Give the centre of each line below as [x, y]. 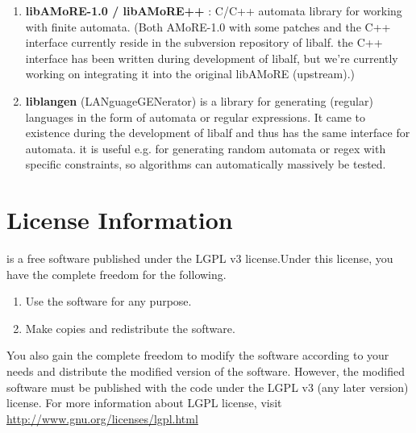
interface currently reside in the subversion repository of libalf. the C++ [204, 42]
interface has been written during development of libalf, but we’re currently [212, 58]
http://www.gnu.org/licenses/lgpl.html [102, 418]
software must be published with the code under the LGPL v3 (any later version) [208, 387]
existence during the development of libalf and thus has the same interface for [218, 133]
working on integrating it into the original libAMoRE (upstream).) [190, 74]
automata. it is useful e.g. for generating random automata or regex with [206, 148]
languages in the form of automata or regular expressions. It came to [196, 117]
